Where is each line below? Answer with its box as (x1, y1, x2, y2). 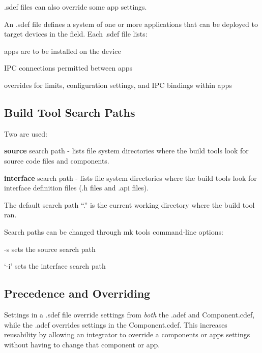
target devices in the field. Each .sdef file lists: (4, 28, 148, 39)
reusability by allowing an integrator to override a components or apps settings (4, 329, 250, 340)
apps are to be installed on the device (4, 45, 121, 56)
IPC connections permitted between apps (4, 62, 132, 73)
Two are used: (4, 128, 47, 139)
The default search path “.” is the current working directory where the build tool (4, 199, 255, 210)
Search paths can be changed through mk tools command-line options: (4, 226, 223, 237)
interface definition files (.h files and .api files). (4, 182, 149, 193)
